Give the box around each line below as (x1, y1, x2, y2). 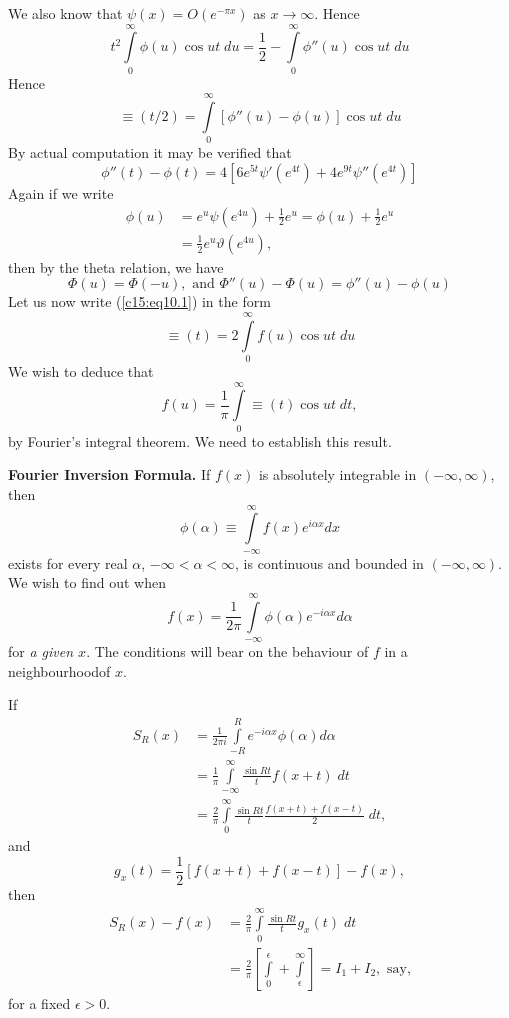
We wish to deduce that (8, 361, 154, 381)
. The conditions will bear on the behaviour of (86, 641, 369, 662)
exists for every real (8, 552, 128, 573)
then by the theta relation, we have (8, 256, 224, 277)
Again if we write (8, 183, 114, 204)
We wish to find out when (8, 572, 166, 593)
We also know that (8, 3, 123, 23)
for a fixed (8, 992, 71, 1013)
